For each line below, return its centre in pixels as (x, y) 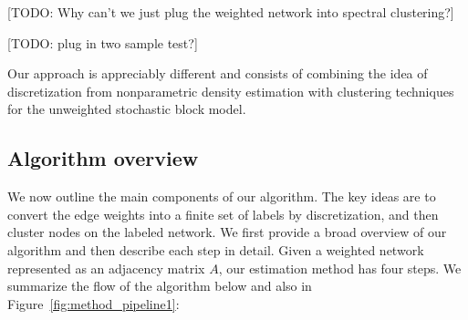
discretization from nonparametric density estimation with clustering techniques (231, 91)
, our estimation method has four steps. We (340, 268)
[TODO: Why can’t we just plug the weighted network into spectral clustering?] (231, 12)
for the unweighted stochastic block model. (127, 109)
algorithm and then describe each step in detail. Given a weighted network (216, 249)
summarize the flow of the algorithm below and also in (160, 286)
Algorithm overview (103, 158)
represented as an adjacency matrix (106, 268)
